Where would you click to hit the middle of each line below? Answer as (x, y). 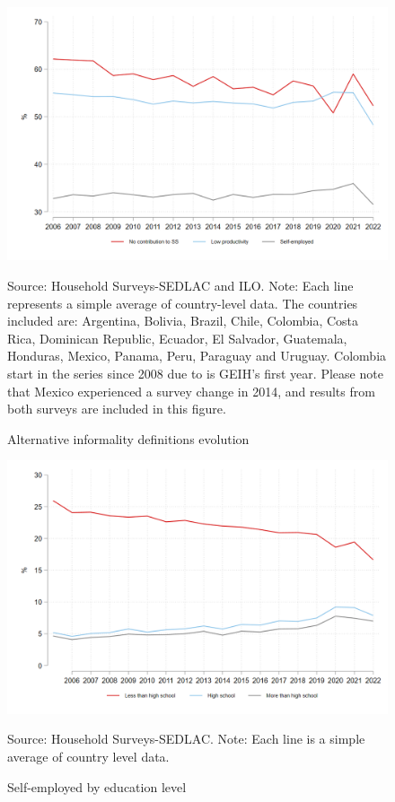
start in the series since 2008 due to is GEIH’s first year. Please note (195, 373)
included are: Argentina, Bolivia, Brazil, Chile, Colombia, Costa (183, 321)
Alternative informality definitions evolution (128, 438)
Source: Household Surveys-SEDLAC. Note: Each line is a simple (186, 739)
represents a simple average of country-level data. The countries (183, 303)
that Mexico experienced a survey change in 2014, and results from (191, 391)
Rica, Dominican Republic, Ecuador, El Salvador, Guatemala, (177, 338)
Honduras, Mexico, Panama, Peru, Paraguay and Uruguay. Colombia (197, 356)
